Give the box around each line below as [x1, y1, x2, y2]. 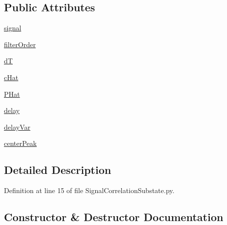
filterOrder [4, 39, 36, 49]
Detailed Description [4, 162, 112, 177]
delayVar [4, 121, 30, 132]
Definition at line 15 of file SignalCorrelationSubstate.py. [4, 185, 174, 196]
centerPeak [4, 138, 37, 148]
